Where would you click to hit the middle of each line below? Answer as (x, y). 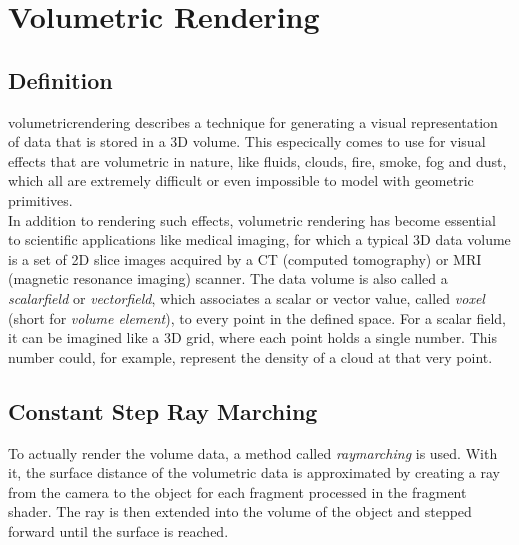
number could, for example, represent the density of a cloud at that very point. (250, 356)
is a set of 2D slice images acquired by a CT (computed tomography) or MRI (245, 258)
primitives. (40, 199)
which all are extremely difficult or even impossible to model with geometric (241, 180)
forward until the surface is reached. (118, 530)
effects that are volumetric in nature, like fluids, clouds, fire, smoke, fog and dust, (257, 160)
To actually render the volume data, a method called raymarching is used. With (253, 452)
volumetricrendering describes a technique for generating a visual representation (253, 121)
